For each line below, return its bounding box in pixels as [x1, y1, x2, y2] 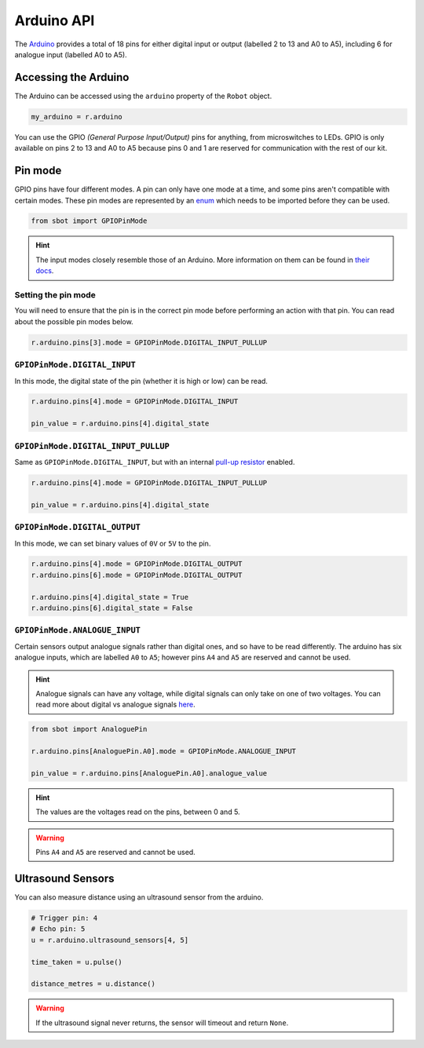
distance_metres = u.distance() [31, 980, 156, 988]
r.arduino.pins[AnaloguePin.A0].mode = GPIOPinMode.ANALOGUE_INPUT [31, 747, 297, 756]
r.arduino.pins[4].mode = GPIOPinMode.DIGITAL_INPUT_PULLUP [31, 478, 268, 487]
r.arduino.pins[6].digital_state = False [31, 604, 193, 612]
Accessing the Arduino [14, 71, 130, 84]
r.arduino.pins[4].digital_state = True [31, 593, 188, 601]
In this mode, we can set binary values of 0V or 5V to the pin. [14, 539, 211, 548]
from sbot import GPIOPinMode [31, 217, 148, 225]
